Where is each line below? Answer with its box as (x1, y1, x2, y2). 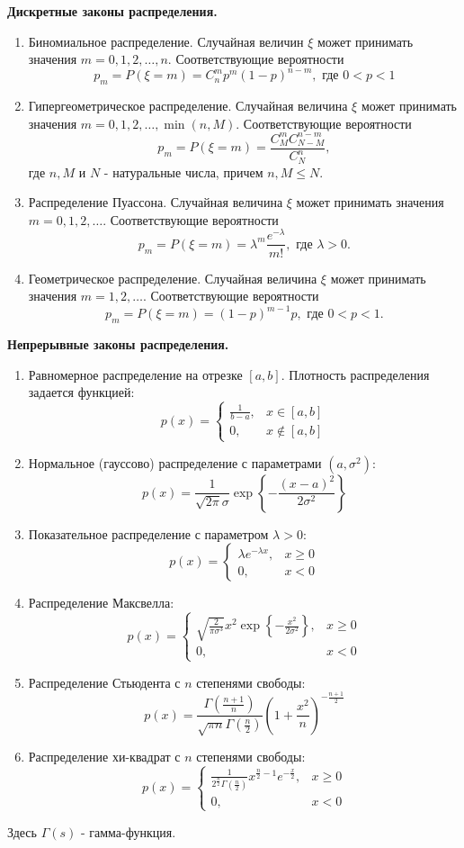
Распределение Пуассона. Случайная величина (28, 193, 283, 212)
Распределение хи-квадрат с (28, 747, 181, 766)
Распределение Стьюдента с (28, 672, 181, 691)
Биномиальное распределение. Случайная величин (28, 32, 304, 50)
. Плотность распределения (281, 365, 430, 383)
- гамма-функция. (80, 822, 176, 841)
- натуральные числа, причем (103, 162, 263, 181)
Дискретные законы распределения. (7, 2, 218, 20)
